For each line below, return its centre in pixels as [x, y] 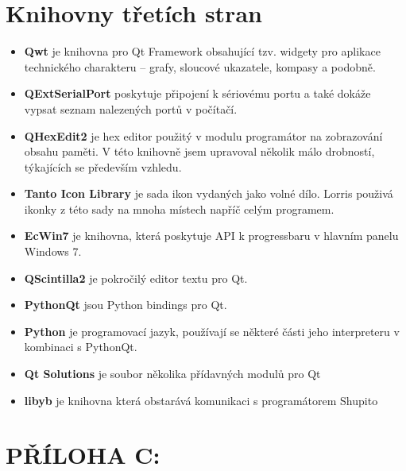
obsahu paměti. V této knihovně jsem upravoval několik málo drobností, [199, 151]
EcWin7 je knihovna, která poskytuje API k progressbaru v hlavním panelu [211, 235]
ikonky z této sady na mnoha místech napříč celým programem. [179, 208]
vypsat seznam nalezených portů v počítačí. [131, 108]
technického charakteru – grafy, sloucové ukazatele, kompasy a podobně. [200, 66]
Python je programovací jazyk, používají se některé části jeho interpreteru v [212, 331]
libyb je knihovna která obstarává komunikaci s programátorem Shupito [201, 400]
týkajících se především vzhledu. [103, 166]
